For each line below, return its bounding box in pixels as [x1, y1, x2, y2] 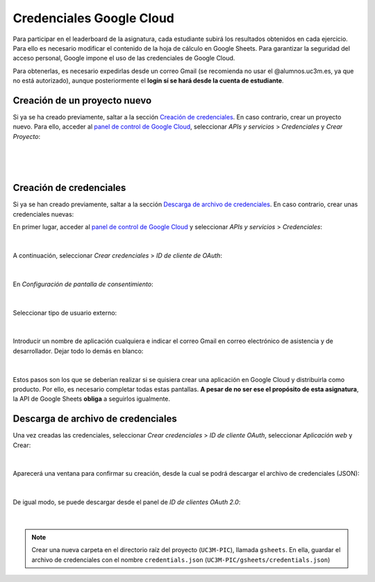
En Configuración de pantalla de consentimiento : [12, 280, 153, 288]
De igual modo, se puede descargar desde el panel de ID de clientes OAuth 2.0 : [12, 498, 241, 506]
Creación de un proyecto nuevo [12, 94, 152, 106]
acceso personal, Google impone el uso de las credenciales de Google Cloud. [12, 54, 235, 63]
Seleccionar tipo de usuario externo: [12, 308, 117, 317]
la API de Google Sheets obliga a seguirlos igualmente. [12, 394, 170, 403]
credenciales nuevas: [12, 210, 74, 218]
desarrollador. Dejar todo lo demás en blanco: [12, 347, 144, 355]
